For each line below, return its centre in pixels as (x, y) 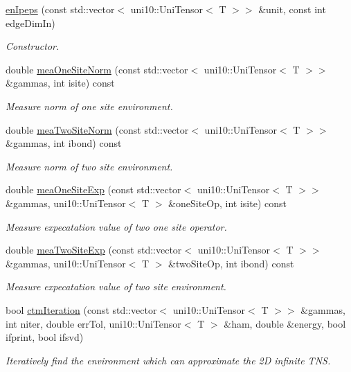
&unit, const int (292, 9)
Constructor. (33, 46)
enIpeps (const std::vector (60, 9)
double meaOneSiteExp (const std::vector (93, 189)
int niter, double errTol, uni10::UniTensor (93, 323)
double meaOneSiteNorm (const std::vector (97, 69)
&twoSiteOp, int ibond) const (231, 263)
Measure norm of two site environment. (89, 166)
